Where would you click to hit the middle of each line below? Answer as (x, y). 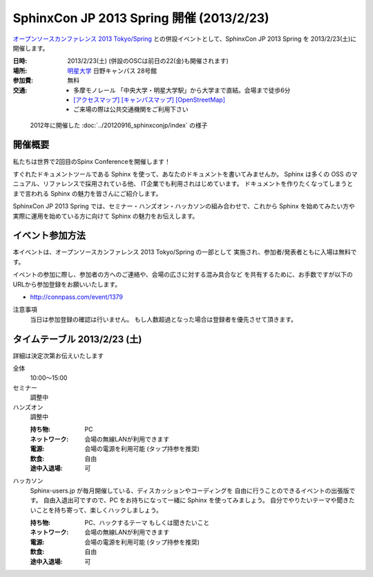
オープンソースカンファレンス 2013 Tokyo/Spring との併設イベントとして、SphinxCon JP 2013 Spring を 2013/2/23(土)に (185, 39)
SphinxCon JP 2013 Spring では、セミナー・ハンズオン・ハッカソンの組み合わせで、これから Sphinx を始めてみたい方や (184, 206)
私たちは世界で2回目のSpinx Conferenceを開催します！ (92, 161)
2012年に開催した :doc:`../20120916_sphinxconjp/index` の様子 (119, 125)
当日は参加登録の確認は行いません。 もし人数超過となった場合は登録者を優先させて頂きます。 (163, 319)
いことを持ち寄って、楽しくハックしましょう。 (96, 510)
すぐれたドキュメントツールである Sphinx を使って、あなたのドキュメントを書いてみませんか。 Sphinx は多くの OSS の (182, 174)
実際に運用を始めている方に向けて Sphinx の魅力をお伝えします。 (106, 216)
